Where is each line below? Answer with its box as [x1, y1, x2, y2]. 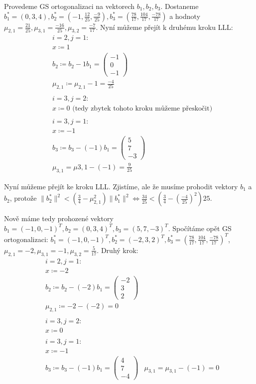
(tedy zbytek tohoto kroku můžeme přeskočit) [72, 105, 213, 113]
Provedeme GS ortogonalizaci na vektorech [4, 1, 135, 11]
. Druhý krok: [97, 245, 138, 255]
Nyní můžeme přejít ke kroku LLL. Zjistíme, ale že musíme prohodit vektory [4, 181, 238, 191]
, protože [9, 193, 37, 203]
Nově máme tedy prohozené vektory [4, 213, 114, 224]
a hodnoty [169, 10, 201, 21]
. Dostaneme [160, 1, 199, 11]
